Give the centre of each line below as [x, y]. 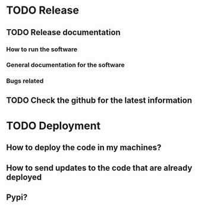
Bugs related [25, 81]
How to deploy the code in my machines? [84, 148]
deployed [24, 177]
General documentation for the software [65, 65]
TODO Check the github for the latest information [99, 100]
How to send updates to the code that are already [99, 168]
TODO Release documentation [63, 32]
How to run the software [42, 49]
